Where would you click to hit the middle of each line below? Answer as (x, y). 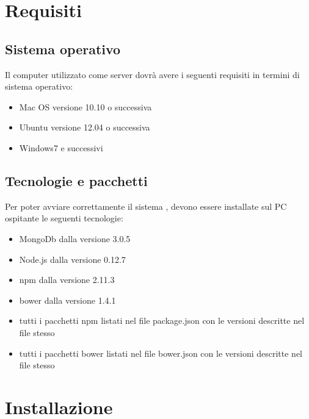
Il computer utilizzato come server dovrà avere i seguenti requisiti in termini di (152, 74)
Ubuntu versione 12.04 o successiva (85, 127)
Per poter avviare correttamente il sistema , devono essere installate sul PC (146, 206)
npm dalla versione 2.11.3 (67, 280)
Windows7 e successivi (61, 147)
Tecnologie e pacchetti (76, 180)
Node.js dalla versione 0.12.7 (72, 259)
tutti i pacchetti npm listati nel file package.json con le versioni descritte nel (162, 321)
